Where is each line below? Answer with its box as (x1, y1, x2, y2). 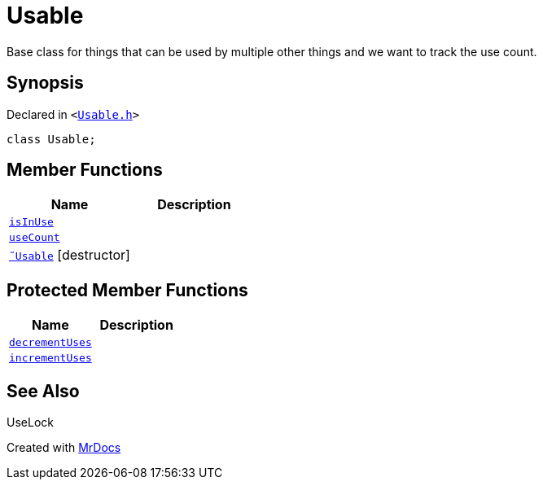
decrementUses (9, 336, 92, 349)
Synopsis (7, 72, 84, 94)
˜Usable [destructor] (9, 247, 130, 264)
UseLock (7, 415, 54, 430)
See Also (7, 380, 80, 401)
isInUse (9, 216, 54, 229)
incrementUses (9, 352, 92, 365)
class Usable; (7, 132, 96, 146)
